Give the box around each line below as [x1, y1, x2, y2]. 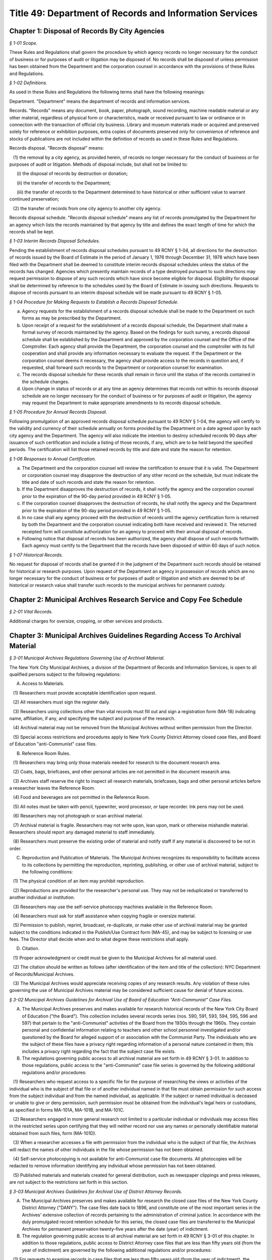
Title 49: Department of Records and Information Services [9, 8, 258, 19]
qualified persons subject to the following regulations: [9, 671, 121, 677]
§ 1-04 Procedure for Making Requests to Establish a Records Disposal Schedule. [9, 299, 179, 305]
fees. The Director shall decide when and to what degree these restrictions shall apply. [9, 936, 189, 942]
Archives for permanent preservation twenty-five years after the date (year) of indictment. [22, 1226, 209, 1232]
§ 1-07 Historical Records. [9, 552, 63, 558]
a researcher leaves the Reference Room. [9, 785, 95, 791]
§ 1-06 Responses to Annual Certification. [9, 456, 96, 462]
